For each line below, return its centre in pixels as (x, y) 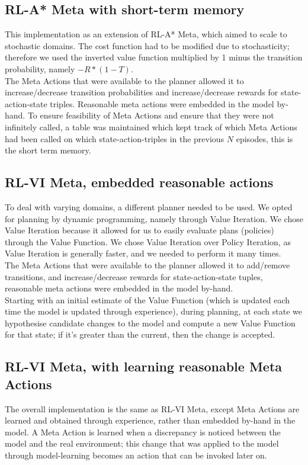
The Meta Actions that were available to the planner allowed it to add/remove (147, 264)
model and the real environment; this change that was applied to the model (142, 443)
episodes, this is (264, 138)
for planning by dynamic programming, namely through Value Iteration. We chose (154, 218)
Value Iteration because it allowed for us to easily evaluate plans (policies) (139, 230)
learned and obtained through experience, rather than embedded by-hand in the (150, 420)
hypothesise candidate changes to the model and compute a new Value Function (150, 323)
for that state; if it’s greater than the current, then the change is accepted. (140, 334)
